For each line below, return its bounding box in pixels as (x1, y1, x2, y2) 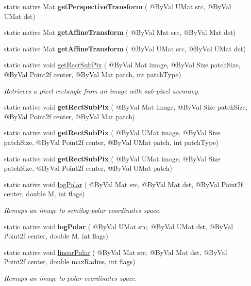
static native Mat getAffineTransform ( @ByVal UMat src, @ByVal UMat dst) (4, 43, 246, 53)
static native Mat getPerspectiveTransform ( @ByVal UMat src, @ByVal (4, 1, 231, 11)
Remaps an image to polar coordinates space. (4, 272, 137, 283)
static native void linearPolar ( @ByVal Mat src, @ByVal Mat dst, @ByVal (4, 247, 227, 257)
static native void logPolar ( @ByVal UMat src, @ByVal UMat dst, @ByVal (4, 221, 233, 231)
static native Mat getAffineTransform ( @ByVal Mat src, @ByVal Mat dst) (4, 27, 236, 37)
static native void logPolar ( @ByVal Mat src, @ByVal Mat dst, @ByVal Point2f (4, 179, 243, 189)
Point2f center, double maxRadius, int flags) (4, 256, 135, 267)
